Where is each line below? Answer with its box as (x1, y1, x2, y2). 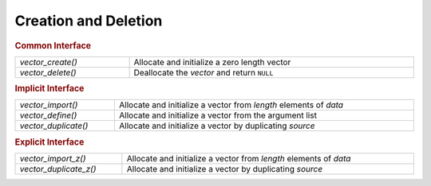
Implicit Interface (14, 83, 85, 95)
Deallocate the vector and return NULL (133, 67, 274, 78)
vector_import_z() (19, 153, 86, 165)
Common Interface (14, 40, 92, 51)
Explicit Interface (14, 136, 85, 147)
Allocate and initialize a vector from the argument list (119, 110, 317, 121)
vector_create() (19, 56, 77, 68)
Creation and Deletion (14, 12, 163, 29)
